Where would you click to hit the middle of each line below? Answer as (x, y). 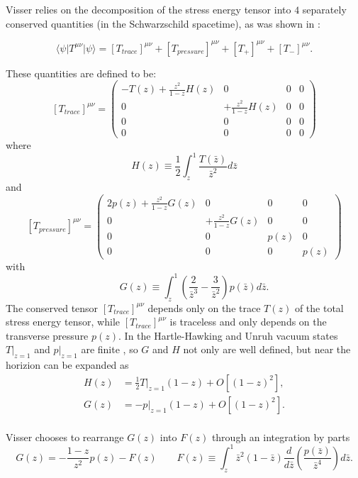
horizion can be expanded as (67, 365)
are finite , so (110, 349)
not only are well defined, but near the (267, 349)
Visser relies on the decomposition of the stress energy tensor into (149, 9)
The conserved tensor (52, 307)
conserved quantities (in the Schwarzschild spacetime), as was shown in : (163, 23)
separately (324, 9)
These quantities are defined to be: (81, 73)
